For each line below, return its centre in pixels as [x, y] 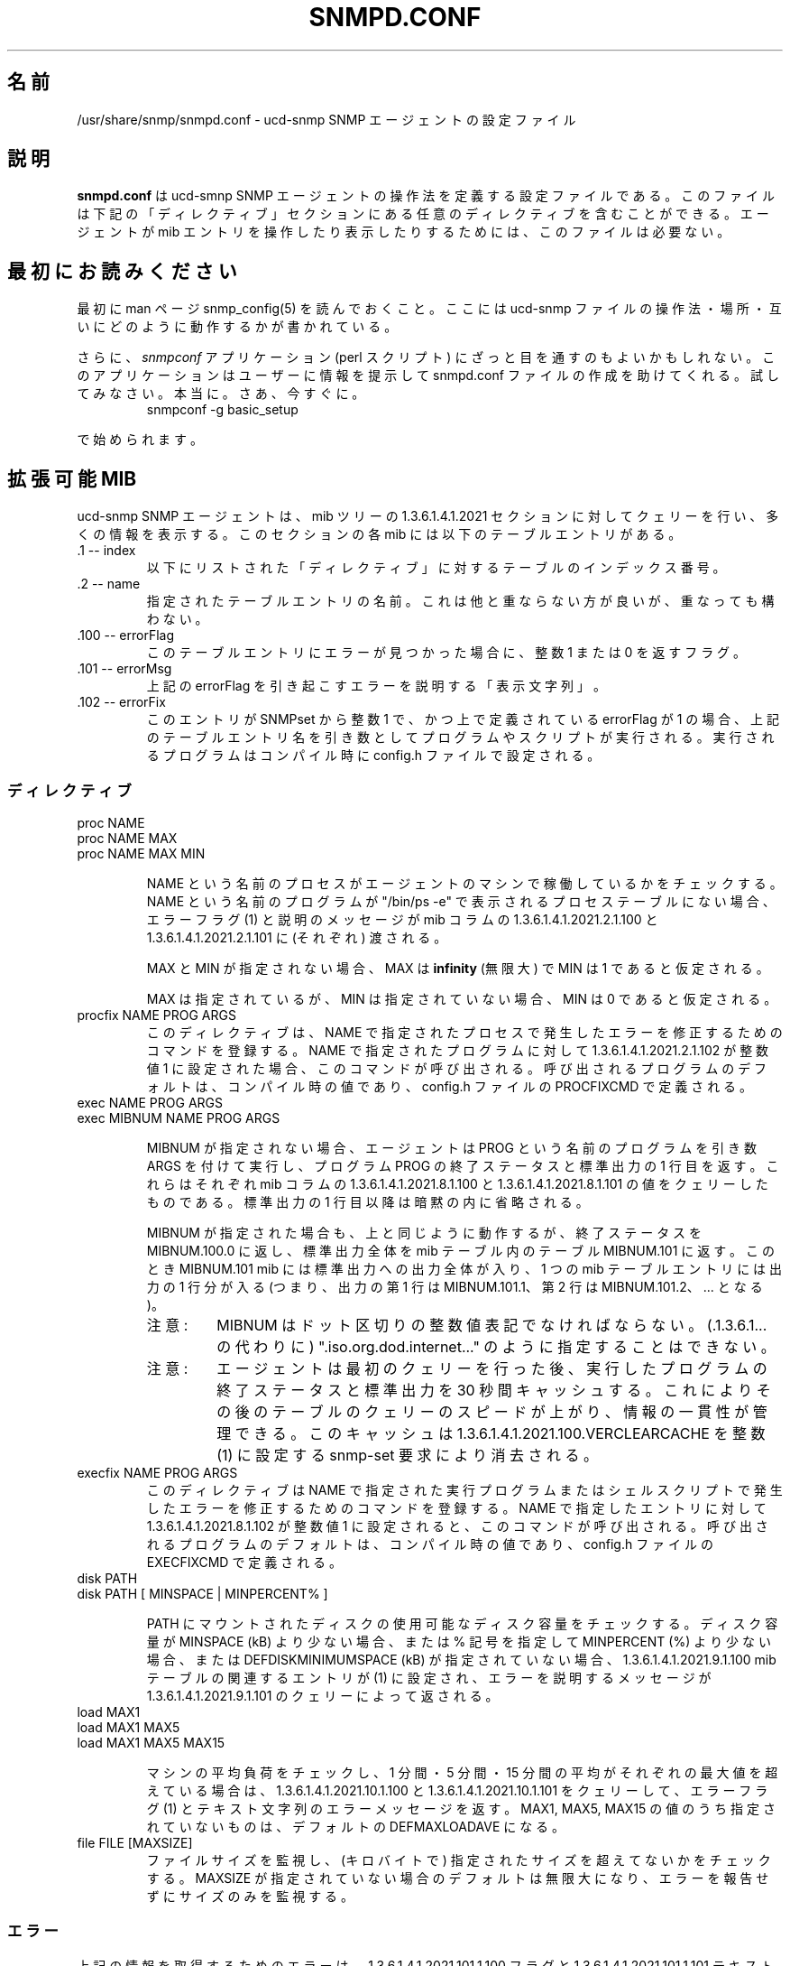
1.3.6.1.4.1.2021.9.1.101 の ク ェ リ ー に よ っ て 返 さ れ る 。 [322, 1695]
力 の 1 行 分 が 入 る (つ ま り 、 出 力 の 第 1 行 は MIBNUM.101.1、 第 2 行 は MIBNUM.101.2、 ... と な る [455, 1286]
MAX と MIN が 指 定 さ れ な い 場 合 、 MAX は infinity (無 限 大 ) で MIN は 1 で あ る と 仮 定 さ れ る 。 [458, 968]
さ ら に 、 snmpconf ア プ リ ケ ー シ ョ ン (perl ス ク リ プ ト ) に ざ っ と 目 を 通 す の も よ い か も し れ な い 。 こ [426, 357]
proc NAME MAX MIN [141, 853]
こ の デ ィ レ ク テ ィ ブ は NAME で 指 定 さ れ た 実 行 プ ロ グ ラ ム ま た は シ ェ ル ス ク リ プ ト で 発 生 [464, 1489]
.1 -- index [106, 551]
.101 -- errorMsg [124, 669]
